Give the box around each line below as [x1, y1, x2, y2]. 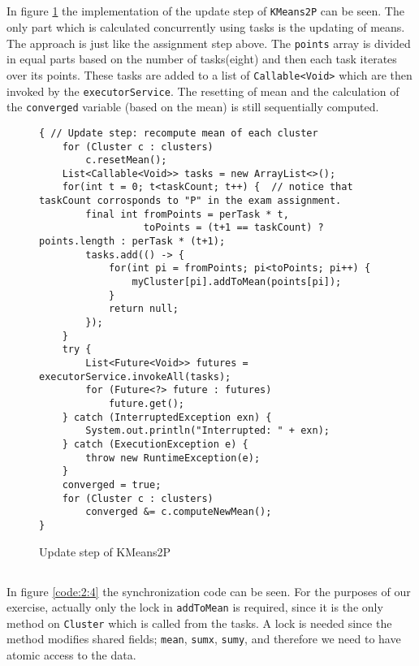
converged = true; [62, 478, 162, 491]
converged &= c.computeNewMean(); [85, 506, 272, 518]
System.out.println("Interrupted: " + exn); [85, 425, 330, 437]
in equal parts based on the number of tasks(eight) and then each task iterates [6, 50, 397, 67]
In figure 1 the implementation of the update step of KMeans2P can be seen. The [6, 2, 404, 19]
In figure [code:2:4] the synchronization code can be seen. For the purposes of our [6, 582, 411, 599]
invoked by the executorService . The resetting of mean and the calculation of [6, 82, 400, 99]
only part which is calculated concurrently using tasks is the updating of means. [6, 19, 405, 36]
